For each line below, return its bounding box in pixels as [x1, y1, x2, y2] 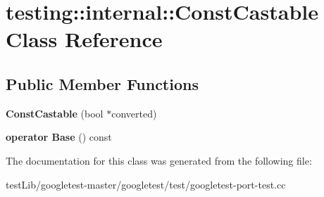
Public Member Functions [6, 72, 199, 94]
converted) [111, 106, 157, 120]
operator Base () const [6, 129, 112, 144]
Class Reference [6, 25, 163, 53]
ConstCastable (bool [6, 106, 104, 120]
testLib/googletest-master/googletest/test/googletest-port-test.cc [6, 177, 286, 191]
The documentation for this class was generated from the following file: [6, 153, 312, 167]
